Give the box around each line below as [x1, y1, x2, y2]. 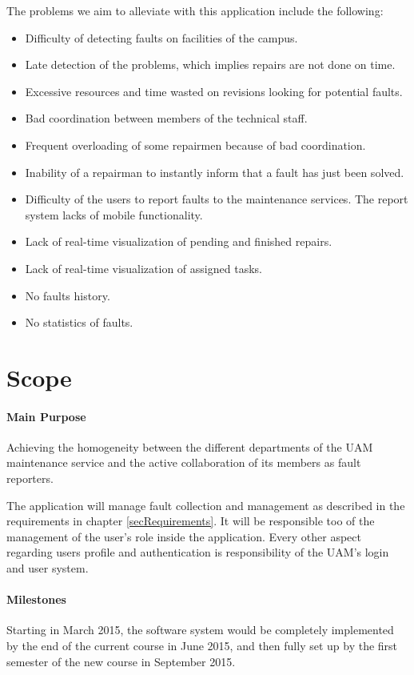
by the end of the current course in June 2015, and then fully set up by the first [6, 637, 398, 654]
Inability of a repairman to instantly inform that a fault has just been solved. [25, 163, 404, 180]
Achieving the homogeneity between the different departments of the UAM [6, 438, 373, 455]
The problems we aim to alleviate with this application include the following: [6, 2, 384, 18]
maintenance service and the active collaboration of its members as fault [6, 454, 361, 471]
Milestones [6, 591, 66, 608]
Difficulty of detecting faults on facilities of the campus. [25, 29, 298, 46]
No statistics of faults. [25, 314, 133, 331]
